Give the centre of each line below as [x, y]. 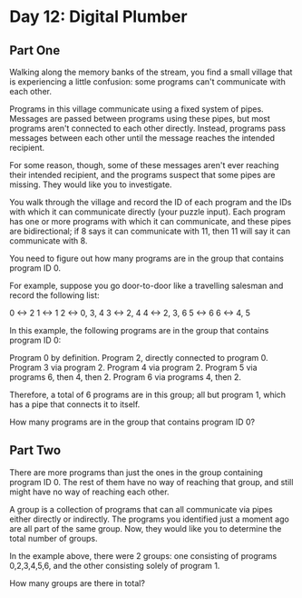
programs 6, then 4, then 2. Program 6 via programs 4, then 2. [126, 377]
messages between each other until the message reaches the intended [142, 138]
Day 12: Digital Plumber [98, 17]
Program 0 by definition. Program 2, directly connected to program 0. [139, 358]
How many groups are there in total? [77, 583]
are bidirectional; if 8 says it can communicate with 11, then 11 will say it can [150, 231]
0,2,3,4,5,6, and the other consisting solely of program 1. [115, 565]
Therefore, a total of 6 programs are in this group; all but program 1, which [148, 394]
